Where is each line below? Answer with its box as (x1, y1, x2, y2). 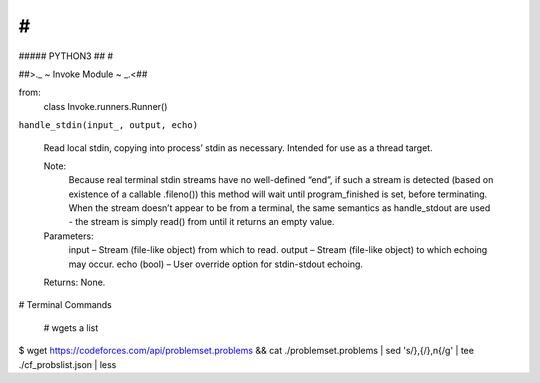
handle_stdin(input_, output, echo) (18, 120, 199, 131)
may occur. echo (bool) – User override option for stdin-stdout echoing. (68, 258, 364, 270)
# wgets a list (43, 321, 99, 334)
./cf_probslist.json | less (18, 358, 117, 370)
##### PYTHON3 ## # (18, 50, 114, 62)
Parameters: (43, 230, 94, 242)
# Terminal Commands (18, 299, 112, 311)
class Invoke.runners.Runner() (43, 100, 168, 112)
